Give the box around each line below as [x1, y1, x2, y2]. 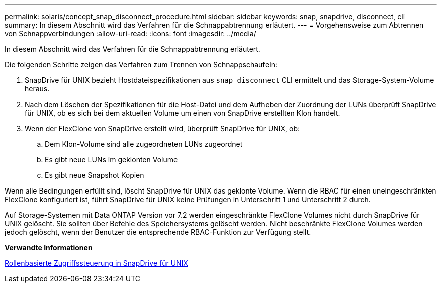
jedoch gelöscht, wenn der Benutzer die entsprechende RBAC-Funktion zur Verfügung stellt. [5, 228, 311, 236]
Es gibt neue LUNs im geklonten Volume [45, 155, 178, 164]
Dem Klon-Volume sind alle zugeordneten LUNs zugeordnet [45, 140, 243, 148]
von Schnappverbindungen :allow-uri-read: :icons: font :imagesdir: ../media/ [5, 29, 256, 38]
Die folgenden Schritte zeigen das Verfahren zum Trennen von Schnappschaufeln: [5, 60, 277, 69]
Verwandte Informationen [5, 243, 93, 252]
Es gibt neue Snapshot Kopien [45, 171, 144, 179]
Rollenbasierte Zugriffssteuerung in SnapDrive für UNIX [5, 259, 188, 267]
